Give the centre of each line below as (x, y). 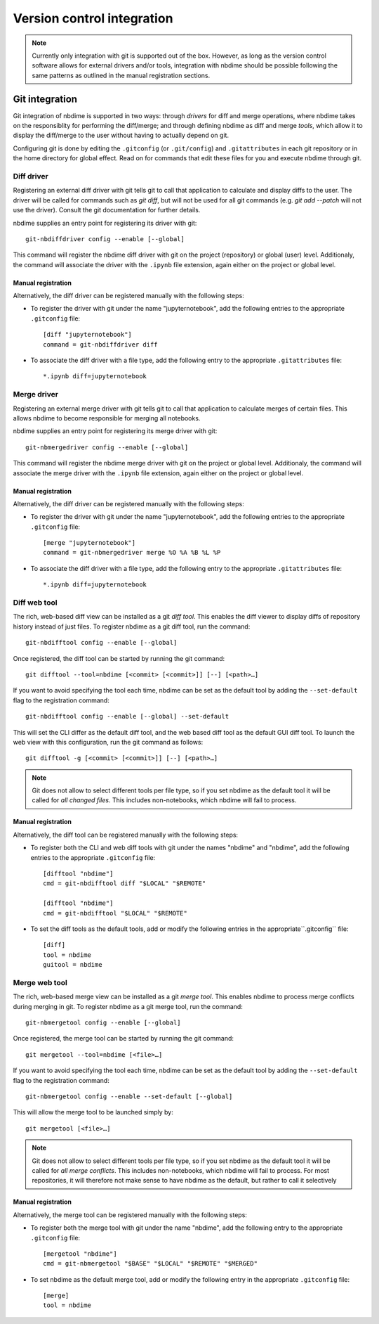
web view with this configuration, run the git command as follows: (108, 742)
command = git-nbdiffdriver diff (100, 344)
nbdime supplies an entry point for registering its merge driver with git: (115, 431)
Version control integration (93, 18)
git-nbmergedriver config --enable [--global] (107, 447)
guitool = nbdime (73, 965)
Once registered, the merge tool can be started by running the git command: (124, 1039)
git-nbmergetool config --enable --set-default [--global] (129, 1097)
